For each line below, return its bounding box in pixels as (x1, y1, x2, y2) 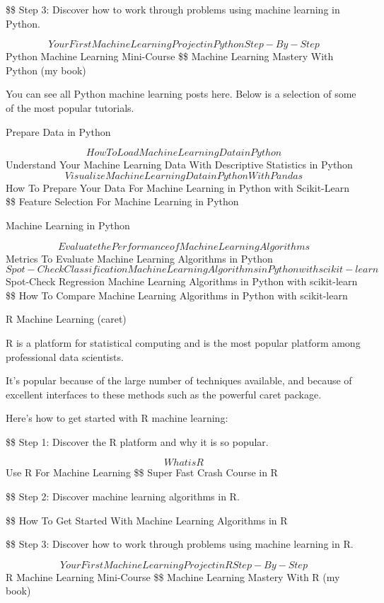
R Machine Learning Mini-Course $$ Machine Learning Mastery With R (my (6, 569, 340, 584)
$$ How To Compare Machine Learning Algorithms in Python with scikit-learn (6, 287, 348, 302)
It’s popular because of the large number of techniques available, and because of (6, 373, 352, 388)
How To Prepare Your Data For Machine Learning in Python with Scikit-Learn (6, 180, 350, 195)
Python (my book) (6, 62, 86, 77)
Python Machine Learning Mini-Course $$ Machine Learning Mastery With (6, 49, 334, 64)
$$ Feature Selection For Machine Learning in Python (6, 194, 239, 209)
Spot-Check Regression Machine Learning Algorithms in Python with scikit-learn (6, 274, 358, 289)
